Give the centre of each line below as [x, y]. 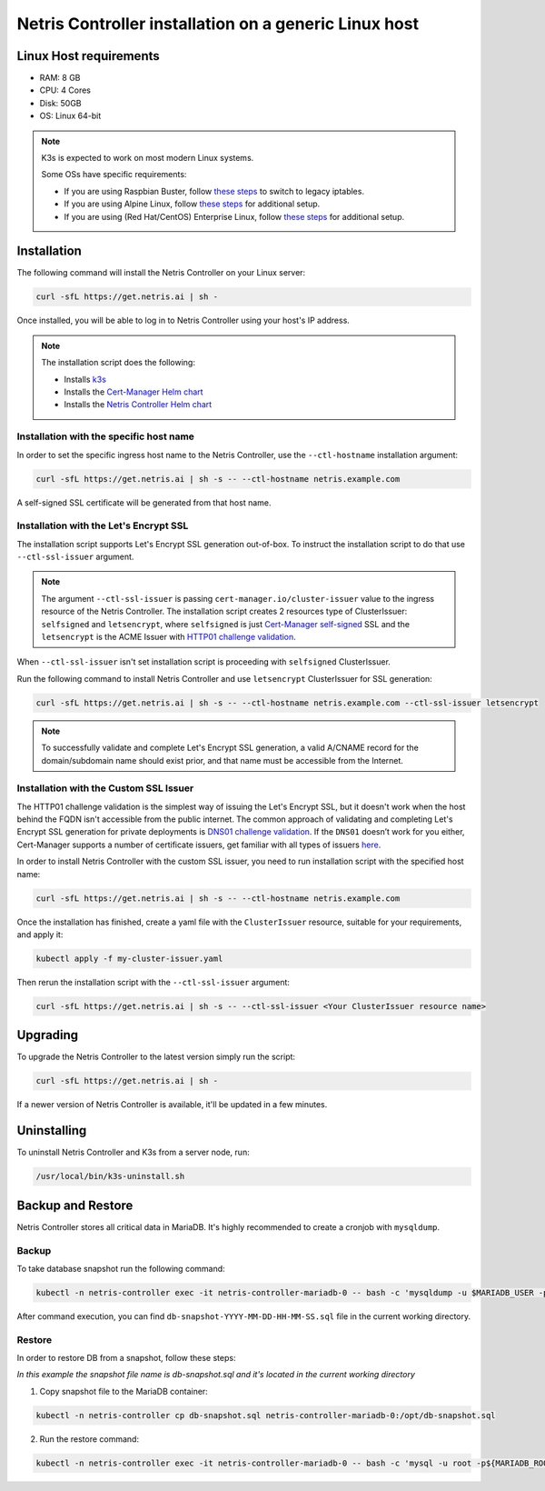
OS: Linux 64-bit [70, 116]
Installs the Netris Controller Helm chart [138, 405]
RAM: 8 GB [60, 78]
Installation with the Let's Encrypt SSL [103, 525]
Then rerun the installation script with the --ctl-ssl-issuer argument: [154, 982]
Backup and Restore [75, 1205]
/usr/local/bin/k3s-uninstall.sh [110, 1176]
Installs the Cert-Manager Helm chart [134, 392]
